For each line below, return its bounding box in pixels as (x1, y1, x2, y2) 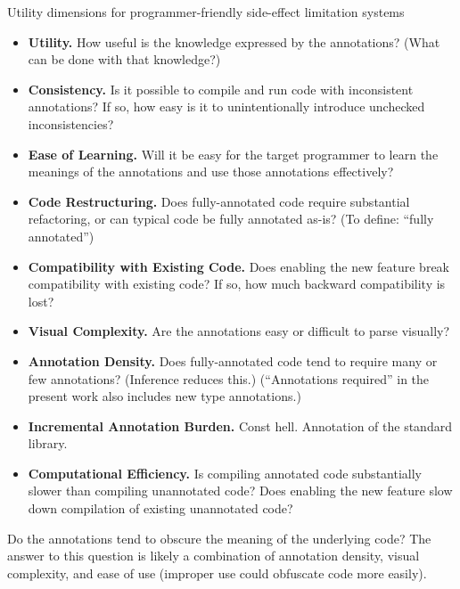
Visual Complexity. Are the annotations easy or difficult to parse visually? (28, 322, 450, 340)
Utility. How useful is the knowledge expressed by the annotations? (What (28, 32, 440, 51)
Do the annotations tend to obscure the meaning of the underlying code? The (7, 528, 431, 547)
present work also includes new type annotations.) (28, 387, 301, 405)
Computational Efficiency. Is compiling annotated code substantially (28, 463, 422, 482)
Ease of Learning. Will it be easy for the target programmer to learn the (28, 144, 439, 163)
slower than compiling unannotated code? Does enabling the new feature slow (28, 481, 453, 500)
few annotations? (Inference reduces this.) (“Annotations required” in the (28, 369, 430, 388)
